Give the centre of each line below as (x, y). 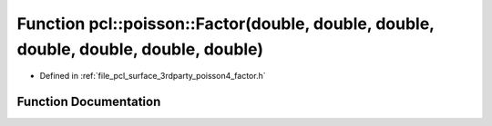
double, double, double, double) (140, 49)
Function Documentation (89, 102)
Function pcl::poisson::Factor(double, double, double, (225, 24)
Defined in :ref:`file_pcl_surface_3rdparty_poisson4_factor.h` (153, 76)
